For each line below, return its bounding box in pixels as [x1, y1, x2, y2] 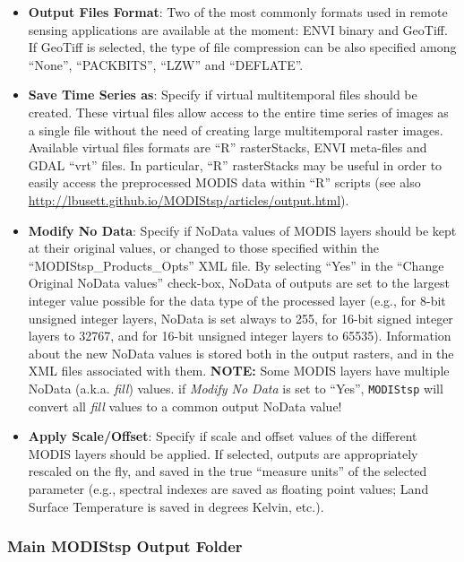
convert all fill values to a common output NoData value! [28, 396, 342, 415]
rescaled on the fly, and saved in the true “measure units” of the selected [28, 462, 427, 480]
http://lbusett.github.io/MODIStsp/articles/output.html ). [28, 190, 349, 209]
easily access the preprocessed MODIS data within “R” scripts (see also [28, 173, 421, 192]
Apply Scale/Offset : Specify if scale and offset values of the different [28, 427, 417, 445]
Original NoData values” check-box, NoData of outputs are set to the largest [28, 273, 450, 292]
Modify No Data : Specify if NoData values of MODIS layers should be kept [28, 220, 457, 239]
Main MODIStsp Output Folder [7, 535, 243, 558]
